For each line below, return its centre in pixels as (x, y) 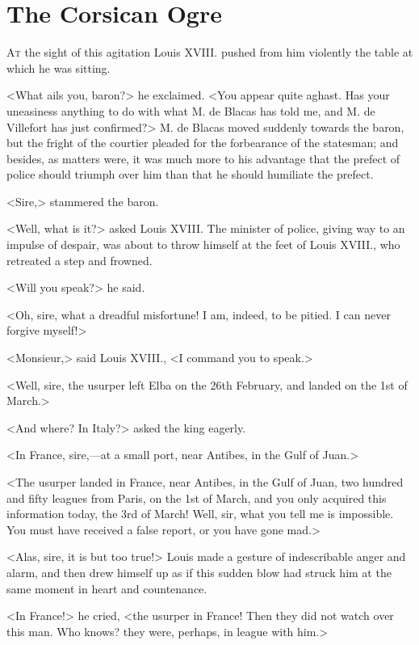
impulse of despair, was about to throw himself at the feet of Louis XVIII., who (203, 245)
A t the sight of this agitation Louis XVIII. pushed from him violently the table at (210, 52)
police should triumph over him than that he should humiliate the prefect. (190, 174)
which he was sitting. (59, 67)
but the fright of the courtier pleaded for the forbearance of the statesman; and (203, 143)
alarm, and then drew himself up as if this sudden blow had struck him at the (199, 572)
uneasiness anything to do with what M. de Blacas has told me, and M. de (191, 110)
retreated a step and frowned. (80, 260)
